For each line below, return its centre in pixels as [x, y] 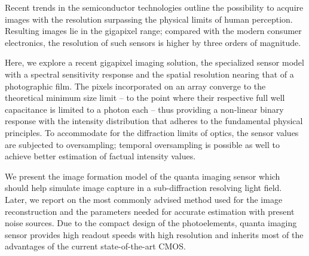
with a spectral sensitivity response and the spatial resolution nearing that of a [149, 74]
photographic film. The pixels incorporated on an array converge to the [135, 86]
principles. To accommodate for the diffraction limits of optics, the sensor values [152, 132]
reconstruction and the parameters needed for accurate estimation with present [150, 211]
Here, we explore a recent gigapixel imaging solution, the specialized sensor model [154, 62]
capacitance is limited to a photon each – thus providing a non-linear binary [144, 109]
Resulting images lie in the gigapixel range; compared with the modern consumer [153, 31]
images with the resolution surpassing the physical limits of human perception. [149, 19]
